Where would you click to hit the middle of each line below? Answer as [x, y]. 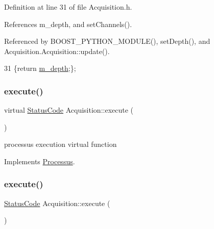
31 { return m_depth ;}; [40, 68]
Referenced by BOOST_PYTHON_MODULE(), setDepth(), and [107, 41]
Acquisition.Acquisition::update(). [57, 51]
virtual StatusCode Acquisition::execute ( [69, 110]
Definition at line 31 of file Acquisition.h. [68, 7]
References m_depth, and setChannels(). [68, 24]
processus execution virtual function [61, 144]
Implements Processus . [40, 161]
